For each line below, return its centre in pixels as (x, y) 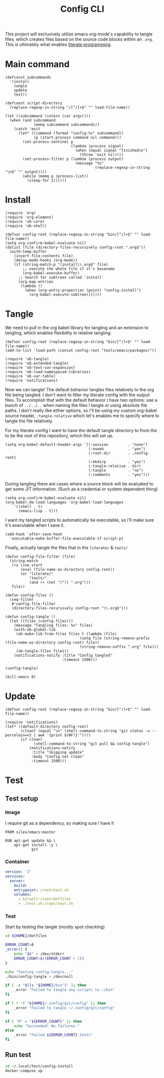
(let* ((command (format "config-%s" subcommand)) (71, 134)
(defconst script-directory (34, 103)
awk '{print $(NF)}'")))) (64, 735)
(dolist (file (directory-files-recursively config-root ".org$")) (75, 247)
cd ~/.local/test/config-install (39, 1066)
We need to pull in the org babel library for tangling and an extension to (77, 328)
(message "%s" (90, 163)
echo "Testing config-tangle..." (39, 972)
